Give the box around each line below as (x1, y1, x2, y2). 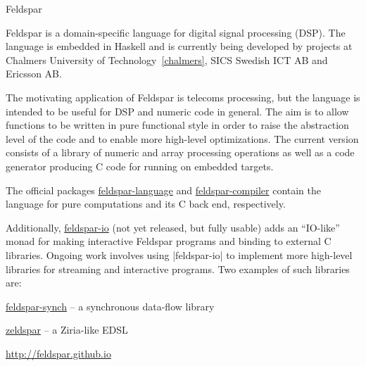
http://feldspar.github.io (6, 346, 111, 360)
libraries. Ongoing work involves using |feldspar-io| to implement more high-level (6, 247, 353, 262)
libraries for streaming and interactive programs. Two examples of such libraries (6, 261, 350, 276)
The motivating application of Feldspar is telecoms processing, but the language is (6, 89, 360, 104)
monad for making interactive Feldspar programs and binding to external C (6, 234, 332, 248)
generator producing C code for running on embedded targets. (6, 158, 274, 173)
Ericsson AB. (6, 66, 62, 81)
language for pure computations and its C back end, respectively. (6, 196, 286, 211)
